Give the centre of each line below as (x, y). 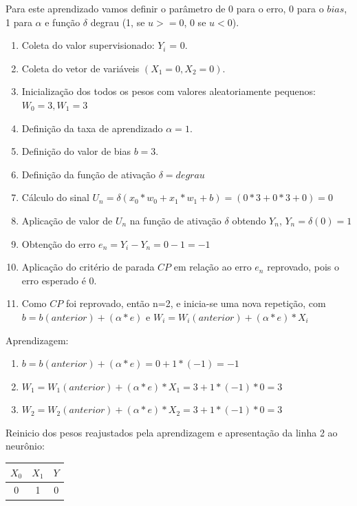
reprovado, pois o (303, 267)
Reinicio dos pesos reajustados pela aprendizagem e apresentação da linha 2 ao (172, 432)
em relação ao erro (213, 267)
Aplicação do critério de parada (88, 267)
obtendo (249, 220)
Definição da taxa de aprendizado (92, 128)
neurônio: (25, 446)
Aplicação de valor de (67, 220)
